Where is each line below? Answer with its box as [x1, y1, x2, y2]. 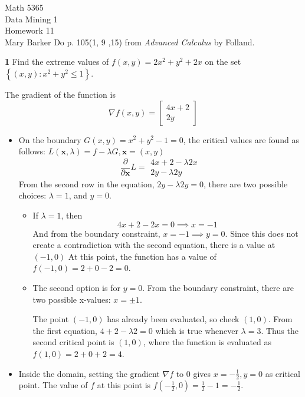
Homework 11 [5, 24, 54, 37]
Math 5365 [5, 1, 44, 13]
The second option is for [32, 281, 120, 293]
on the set [205, 55, 241, 68]
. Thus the [261, 324, 299, 336]
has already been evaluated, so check [107, 313, 240, 325]
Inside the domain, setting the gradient [18, 367, 160, 379]
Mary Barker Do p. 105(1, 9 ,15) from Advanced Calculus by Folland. [5, 35, 255, 48]
